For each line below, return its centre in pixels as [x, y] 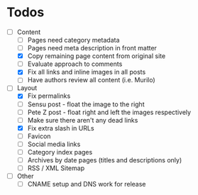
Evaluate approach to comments [75, 64]
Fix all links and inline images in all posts [87, 72]
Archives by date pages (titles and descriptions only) [105, 160]
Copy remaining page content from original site [97, 56]
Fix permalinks [49, 96]
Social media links [54, 144]
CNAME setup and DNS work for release [87, 184]
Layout [27, 88]
